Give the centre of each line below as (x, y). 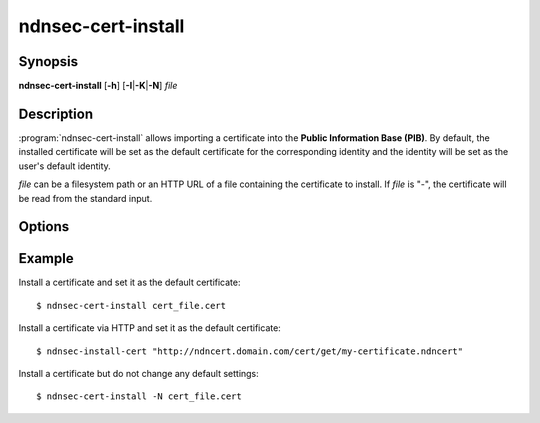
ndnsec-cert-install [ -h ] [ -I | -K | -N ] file (98, 86)
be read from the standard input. (85, 198)
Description (56, 113)
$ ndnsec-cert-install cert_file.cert (131, 305)
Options (44, 226)
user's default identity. (65, 166)
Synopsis (48, 61)
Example (46, 258)
